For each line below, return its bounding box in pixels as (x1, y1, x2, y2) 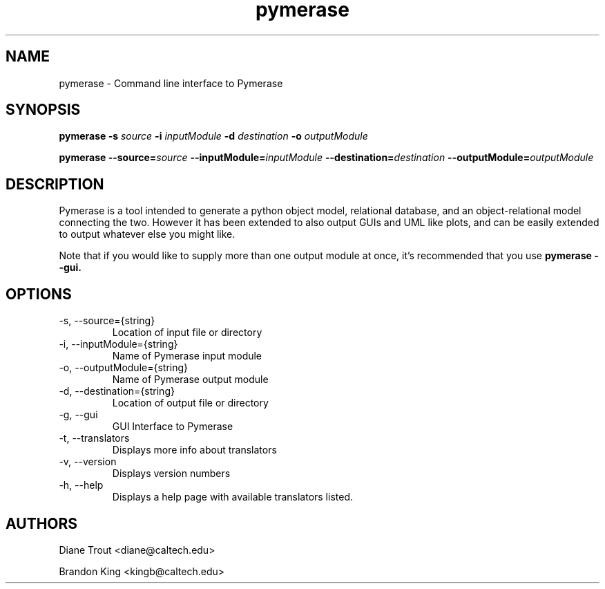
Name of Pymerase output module (112, 373, 269, 386)
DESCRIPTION (6, 175, 104, 193)
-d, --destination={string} (59, 385, 175, 398)
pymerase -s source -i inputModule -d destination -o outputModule (59, 130, 368, 142)
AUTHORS (6, 514, 78, 532)
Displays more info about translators (112, 444, 277, 456)
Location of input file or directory (112, 326, 262, 339)
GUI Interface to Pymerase (112, 420, 233, 433)
